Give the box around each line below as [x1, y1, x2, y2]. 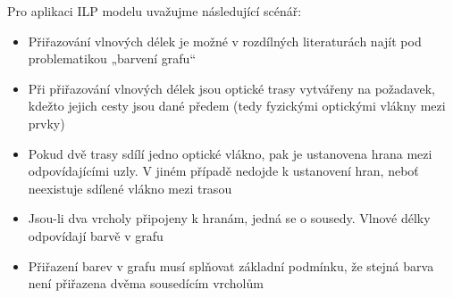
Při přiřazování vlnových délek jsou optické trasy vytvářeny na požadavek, [28, 79, 435, 97]
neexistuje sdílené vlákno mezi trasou [28, 178, 232, 197]
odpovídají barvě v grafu [28, 226, 164, 244]
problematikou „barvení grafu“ [28, 49, 197, 68]
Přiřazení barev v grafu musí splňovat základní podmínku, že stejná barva [28, 256, 434, 275]
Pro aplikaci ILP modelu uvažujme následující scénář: [7, 2, 302, 20]
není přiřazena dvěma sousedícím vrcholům [28, 274, 264, 293]
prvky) [28, 113, 65, 132]
